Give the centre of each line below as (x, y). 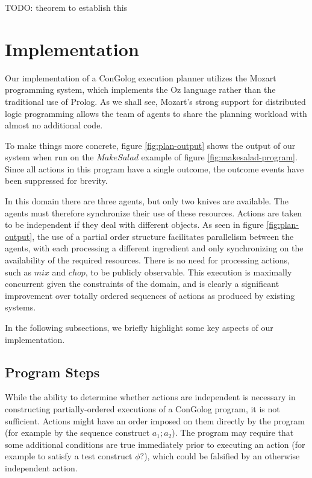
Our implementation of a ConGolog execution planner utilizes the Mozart (141, 77)
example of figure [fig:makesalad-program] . (219, 157)
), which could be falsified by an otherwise (222, 456)
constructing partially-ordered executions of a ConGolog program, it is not (142, 408)
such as (18, 272)
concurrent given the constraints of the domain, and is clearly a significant (142, 284)
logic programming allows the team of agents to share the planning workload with (156, 113)
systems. (20, 307)
